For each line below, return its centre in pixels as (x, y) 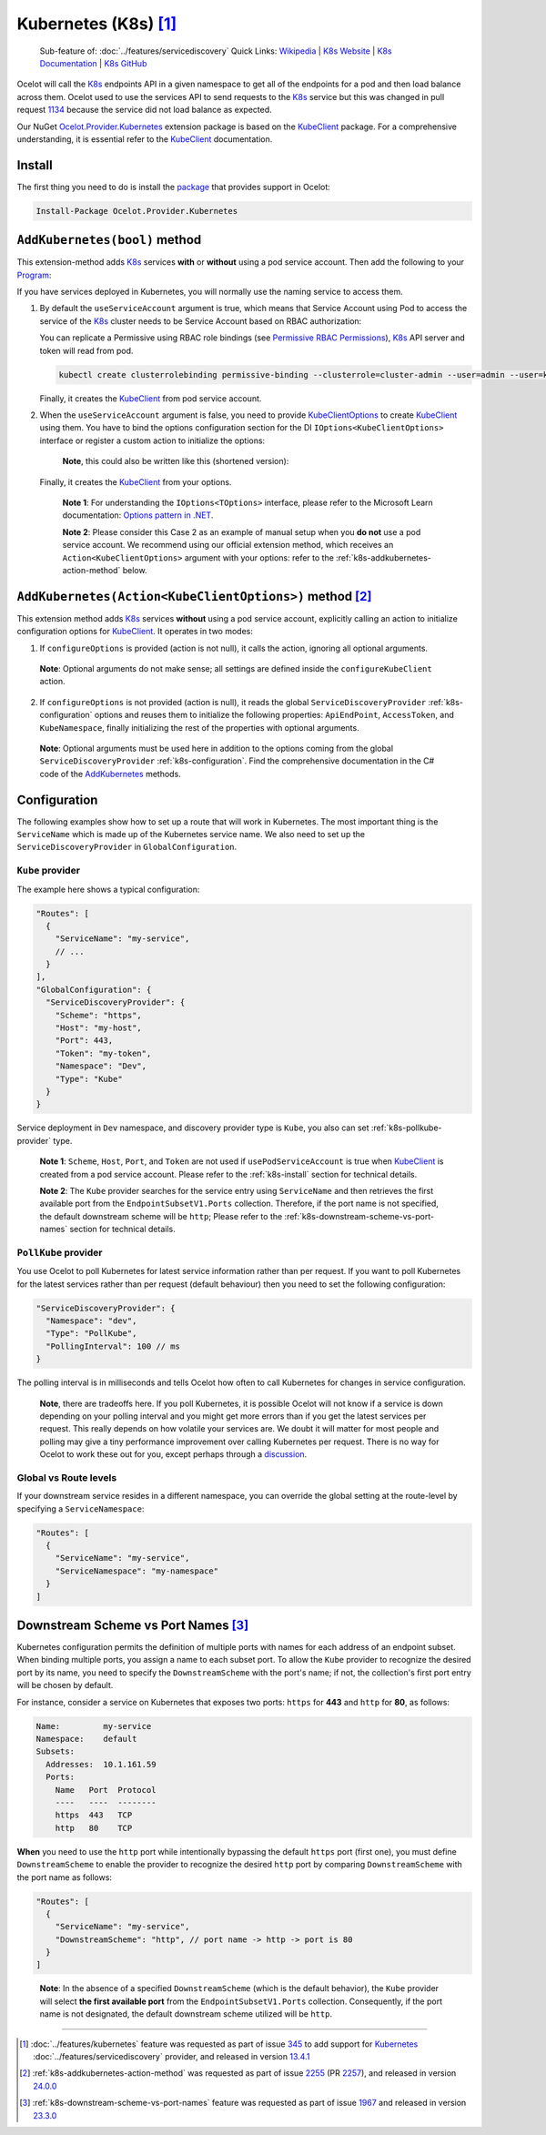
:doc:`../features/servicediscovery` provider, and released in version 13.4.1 (172, 2056)
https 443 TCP (94, 1815)
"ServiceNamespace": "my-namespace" (136, 1571)
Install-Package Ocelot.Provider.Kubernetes (137, 211)
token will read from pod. (86, 350)
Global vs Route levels (67, 1477)
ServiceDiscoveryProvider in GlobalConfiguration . (127, 847)
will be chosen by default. (65, 1685)
